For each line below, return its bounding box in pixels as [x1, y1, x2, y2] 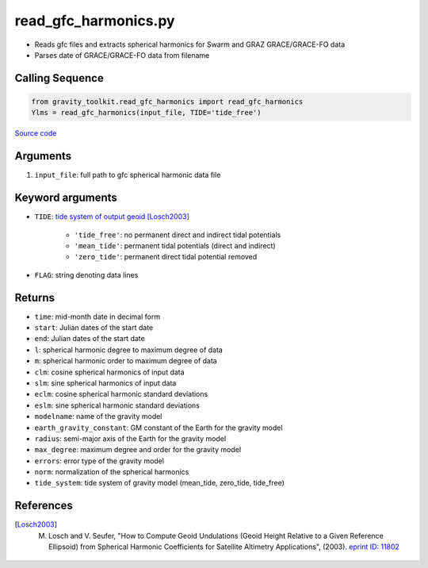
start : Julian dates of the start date [34, 322, 154, 332]
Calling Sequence [14, 71, 105, 85]
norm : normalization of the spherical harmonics [34, 467, 189, 477]
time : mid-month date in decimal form [34, 312, 161, 321]
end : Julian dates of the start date [34, 334, 146, 343]
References [14, 499, 73, 512]
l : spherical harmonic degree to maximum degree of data [34, 345, 224, 355]
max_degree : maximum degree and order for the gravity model [34, 445, 242, 455]
